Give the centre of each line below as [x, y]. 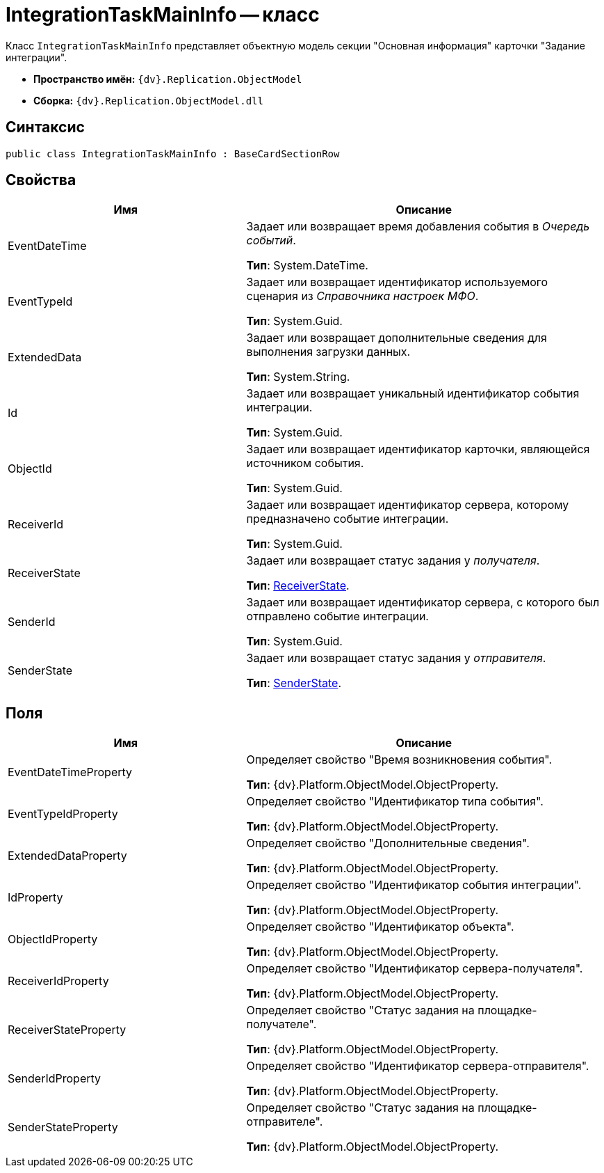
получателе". [281, 1024]
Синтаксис [45, 127]
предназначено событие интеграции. [348, 519]
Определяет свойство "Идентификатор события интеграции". [414, 885]
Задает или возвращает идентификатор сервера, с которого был [423, 603]
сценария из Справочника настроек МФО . [362, 296]
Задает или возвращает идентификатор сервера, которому [408, 505]
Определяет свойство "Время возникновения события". [399, 760]
